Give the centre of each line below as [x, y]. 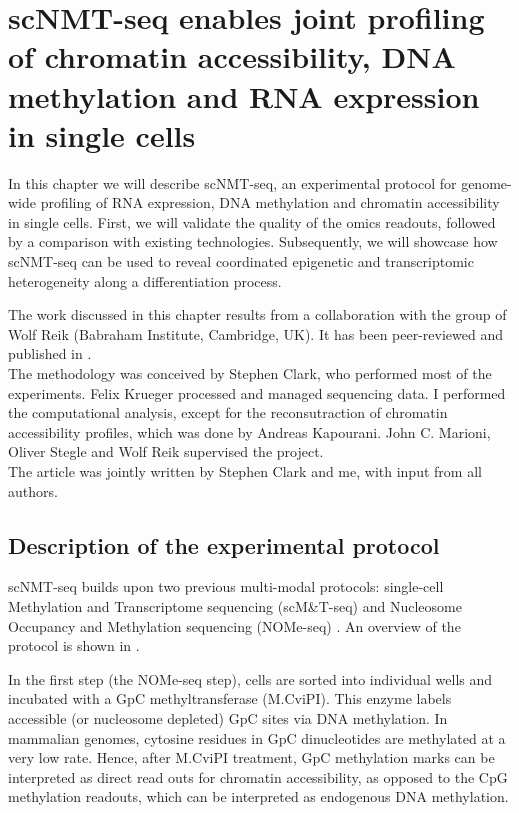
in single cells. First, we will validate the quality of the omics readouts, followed [252, 221]
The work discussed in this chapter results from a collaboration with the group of [257, 314]
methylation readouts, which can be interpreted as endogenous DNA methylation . [258, 796]
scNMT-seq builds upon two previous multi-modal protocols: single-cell [226, 586]
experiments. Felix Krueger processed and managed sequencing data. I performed [257, 392]
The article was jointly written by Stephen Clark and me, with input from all [245, 471]
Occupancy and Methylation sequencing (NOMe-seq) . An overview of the [234, 625]
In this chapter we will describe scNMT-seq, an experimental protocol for [232, 182]
